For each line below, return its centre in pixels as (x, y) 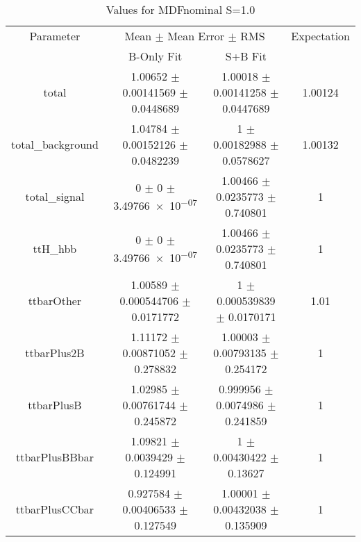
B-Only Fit (155, 56)
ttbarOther (55, 301)
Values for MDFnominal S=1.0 (180, 9)
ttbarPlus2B (55, 353)
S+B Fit (246, 56)
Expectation (320, 36)
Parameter (55, 36)
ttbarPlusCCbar (55, 509)
